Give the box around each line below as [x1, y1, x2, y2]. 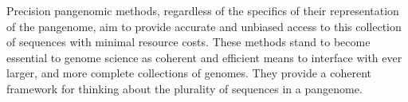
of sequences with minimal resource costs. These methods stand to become [6, 33, 371, 50]
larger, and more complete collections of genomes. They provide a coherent [6, 65, 372, 81]
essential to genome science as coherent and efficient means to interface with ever [6, 49, 402, 65]
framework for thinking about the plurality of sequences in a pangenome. [6, 80, 363, 96]
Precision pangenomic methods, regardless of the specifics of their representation [6, 2, 399, 18]
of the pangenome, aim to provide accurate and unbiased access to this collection [6, 18, 402, 34]
